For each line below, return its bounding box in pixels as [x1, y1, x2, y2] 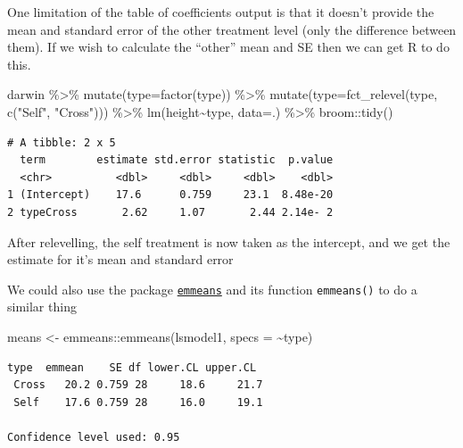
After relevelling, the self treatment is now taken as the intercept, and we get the [7, 232, 451, 251]
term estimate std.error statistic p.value [20, 153, 334, 167]
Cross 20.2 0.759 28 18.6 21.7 [13, 378, 263, 392]
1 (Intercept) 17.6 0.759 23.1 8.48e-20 [7, 188, 334, 202]
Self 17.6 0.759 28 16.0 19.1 [13, 395, 263, 409]
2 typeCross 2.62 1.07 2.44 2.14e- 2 [7, 205, 334, 219]
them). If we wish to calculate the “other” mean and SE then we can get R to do [7, 37, 450, 56]
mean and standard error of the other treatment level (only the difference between [7, 20, 457, 38]
